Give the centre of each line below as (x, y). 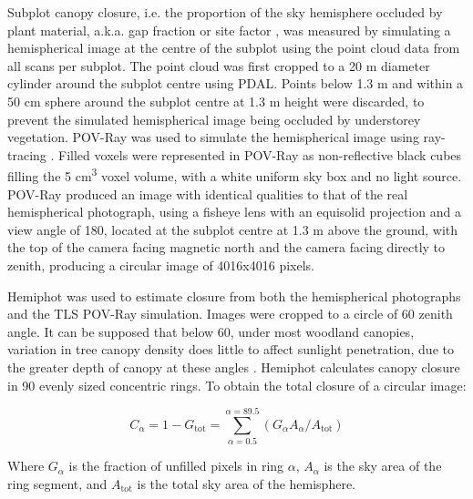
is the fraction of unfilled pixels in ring (176, 466)
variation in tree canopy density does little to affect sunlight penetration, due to (231, 349)
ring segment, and (57, 483)
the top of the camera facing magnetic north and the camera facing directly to (226, 247)
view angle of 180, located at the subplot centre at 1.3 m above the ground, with (233, 229)
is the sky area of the (383, 466)
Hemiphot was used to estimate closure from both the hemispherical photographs (234, 295)
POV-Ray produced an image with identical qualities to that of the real (208, 193)
